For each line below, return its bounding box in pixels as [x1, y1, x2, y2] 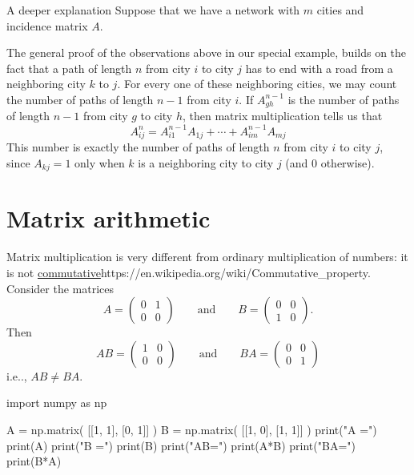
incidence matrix [6, 17, 88, 34]
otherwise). [320, 154, 375, 171]
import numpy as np [6, 394, 107, 411]
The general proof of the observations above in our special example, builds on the [6, 44, 407, 61]
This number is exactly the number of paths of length [6, 139, 270, 155]
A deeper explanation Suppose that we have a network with [6, 2, 300, 18]
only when [74, 154, 125, 171]
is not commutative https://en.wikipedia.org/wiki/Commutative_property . [6, 264, 371, 281]
